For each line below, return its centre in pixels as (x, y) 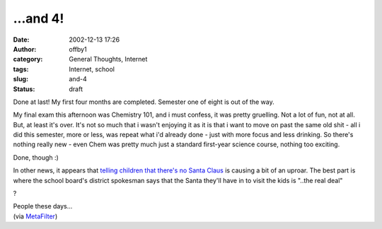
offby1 (78, 49)
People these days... (43, 206)
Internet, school (92, 69)
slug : (21, 79)
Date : (21, 40)
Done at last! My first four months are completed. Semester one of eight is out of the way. (144, 102)
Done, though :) (36, 157)
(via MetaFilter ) (35, 216)
